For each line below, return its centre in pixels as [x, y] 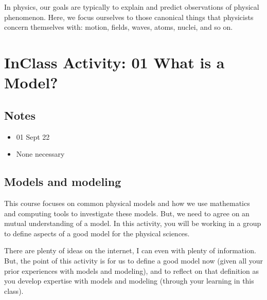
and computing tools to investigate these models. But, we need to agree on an [127, 213]
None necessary [40, 154]
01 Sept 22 [33, 136]
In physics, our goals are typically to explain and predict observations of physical [132, 7]
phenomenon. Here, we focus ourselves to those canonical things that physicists [129, 17]
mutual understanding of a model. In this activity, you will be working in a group [133, 223]
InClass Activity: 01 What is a [114, 62]
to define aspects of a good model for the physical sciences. [97, 233]
